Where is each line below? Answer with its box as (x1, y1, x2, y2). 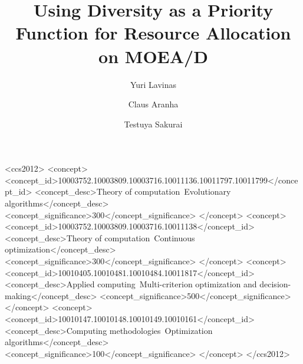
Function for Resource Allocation (15, 21, 291, 45)
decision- (259, 278, 291, 290)
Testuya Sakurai (124, 117, 183, 130)
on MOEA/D (98, 44, 208, 68)
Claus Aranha (128, 98, 179, 110)
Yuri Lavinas (130, 78, 177, 90)
